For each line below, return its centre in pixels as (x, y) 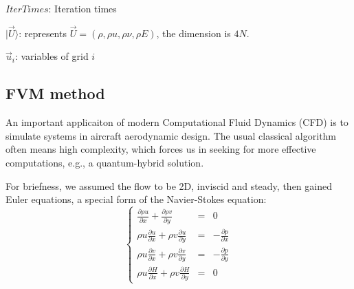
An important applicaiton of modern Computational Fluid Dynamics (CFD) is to (177, 122)
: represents (43, 33)
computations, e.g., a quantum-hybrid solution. (105, 162)
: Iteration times (82, 8)
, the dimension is (193, 33)
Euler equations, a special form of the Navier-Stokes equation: (136, 199)
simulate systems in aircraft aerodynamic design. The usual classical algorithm (171, 135)
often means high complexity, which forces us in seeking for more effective (161, 149)
